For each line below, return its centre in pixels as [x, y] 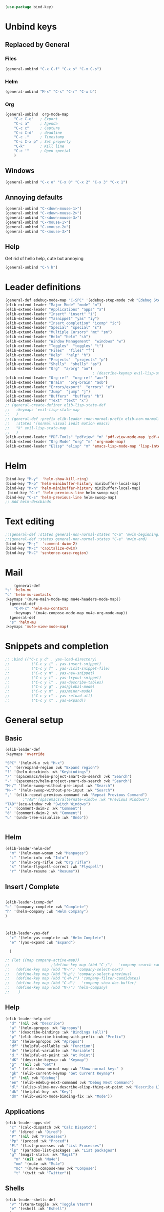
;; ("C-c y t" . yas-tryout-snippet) [53, 678]
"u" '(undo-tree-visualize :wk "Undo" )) [47, 818]
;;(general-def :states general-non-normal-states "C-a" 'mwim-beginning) [83, 535]
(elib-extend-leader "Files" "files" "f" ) [50, 350]
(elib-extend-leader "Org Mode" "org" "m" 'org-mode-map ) [65, 442]
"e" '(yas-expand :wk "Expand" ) [42, 943]
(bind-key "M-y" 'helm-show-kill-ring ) [47, 479]
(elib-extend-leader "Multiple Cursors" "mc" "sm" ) [59, 332]
